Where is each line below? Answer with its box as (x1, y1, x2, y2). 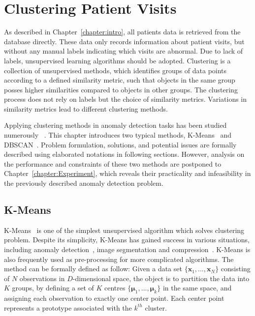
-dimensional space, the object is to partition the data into (72, 273, 250, 283)
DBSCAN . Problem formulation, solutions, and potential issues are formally (4, 139, 237, 149)
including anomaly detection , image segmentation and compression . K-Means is (4, 244, 251, 255)
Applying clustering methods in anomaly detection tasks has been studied (4, 120, 227, 130)
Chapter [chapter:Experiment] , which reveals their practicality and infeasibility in (4, 168, 251, 178)
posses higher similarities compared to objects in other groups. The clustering (4, 84, 238, 94)
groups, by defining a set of (12, 283, 94, 293)
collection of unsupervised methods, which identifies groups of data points (4, 65, 227, 75)
